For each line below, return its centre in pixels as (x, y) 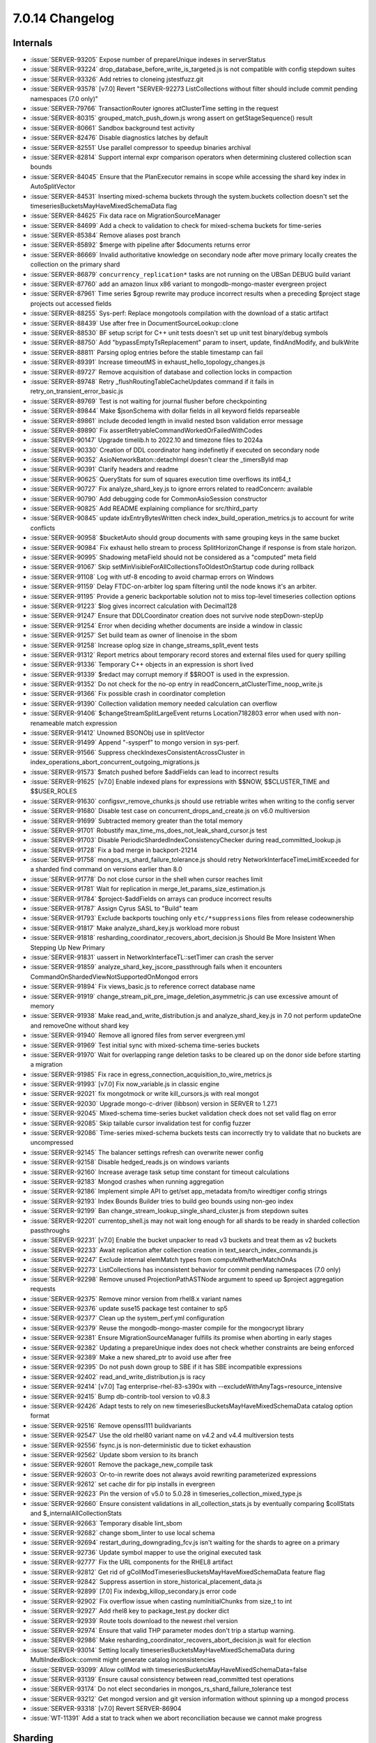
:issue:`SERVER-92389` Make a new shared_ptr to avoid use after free (131, 1357)
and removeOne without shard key (80, 1026)
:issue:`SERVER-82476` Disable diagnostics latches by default (119, 138)
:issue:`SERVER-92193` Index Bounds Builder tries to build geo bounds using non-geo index (162, 1201)
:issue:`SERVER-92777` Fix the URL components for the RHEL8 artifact (132, 1562)
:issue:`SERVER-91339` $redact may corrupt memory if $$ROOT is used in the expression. (160, 674)
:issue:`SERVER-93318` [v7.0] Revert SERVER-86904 (106, 1709)
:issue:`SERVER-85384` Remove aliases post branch (105, 235)
